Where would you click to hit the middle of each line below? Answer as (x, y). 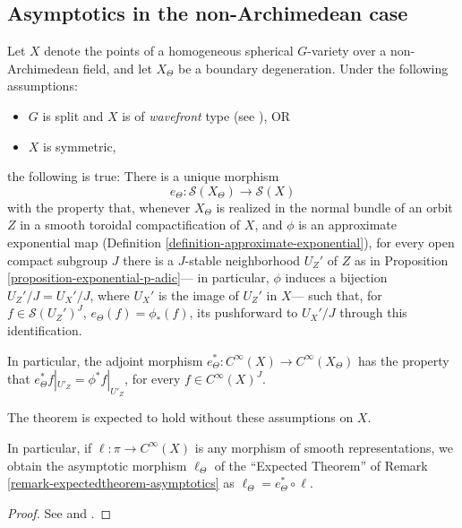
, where (110, 294)
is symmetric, (80, 146)
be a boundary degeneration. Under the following (313, 68)
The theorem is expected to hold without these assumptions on (180, 417)
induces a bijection (336, 277)
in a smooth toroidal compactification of (130, 225)
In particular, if (50, 447)
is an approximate (347, 225)
